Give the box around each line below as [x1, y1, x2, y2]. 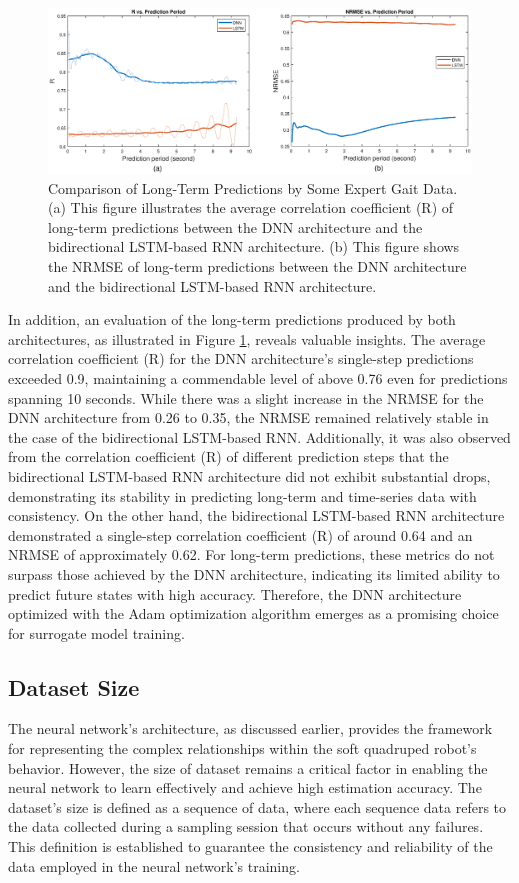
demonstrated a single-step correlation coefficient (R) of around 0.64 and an [8, 524, 473, 545]
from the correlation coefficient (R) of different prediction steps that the [8, 446, 449, 467]
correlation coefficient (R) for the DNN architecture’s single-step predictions [8, 348, 474, 369]
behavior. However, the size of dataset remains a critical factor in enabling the [8, 757, 488, 778]
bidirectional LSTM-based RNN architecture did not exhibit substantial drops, [8, 465, 491, 486]
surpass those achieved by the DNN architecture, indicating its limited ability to [8, 563, 500, 584]
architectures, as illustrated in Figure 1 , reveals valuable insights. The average [8, 328, 486, 349]
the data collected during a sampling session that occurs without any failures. [8, 816, 484, 837]
